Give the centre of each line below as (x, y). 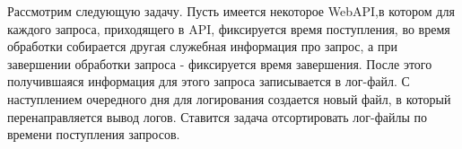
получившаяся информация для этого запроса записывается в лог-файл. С (209, 81)
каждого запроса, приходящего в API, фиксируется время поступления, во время (229, 28)
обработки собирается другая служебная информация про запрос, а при (202, 46)
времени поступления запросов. (94, 134)
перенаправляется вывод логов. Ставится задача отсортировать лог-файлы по (217, 116)
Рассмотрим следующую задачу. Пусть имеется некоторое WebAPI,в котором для (231, 11)
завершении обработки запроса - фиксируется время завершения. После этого (220, 63)
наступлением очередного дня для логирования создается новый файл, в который (229, 98)
